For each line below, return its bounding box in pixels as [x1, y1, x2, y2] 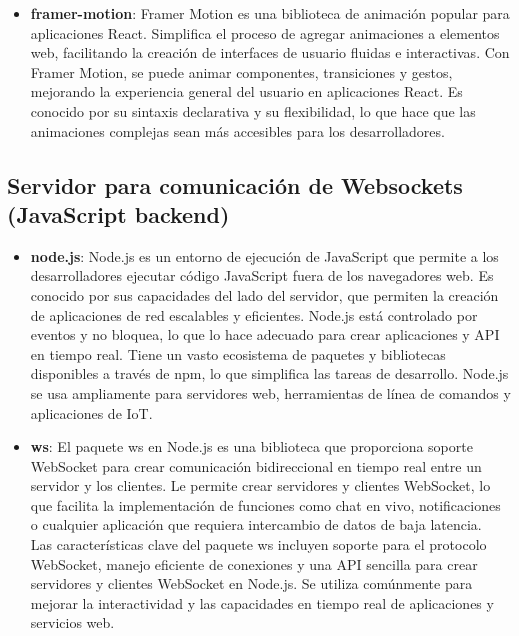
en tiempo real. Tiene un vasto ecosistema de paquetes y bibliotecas [30, 343, 446, 364]
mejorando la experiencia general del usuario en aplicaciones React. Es [30, 81, 463, 102]
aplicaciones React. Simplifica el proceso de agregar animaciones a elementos [30, 22, 500, 43]
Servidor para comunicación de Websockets [7, 169, 463, 200]
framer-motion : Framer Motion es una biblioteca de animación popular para [30, 3, 510, 23]
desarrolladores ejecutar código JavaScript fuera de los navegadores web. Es [30, 265, 494, 286]
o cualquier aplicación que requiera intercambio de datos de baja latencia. [30, 514, 482, 535]
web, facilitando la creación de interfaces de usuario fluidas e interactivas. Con [30, 42, 510, 63]
